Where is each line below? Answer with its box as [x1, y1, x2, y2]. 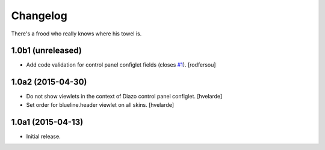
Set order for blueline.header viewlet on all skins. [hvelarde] [26, 101, 175, 108]
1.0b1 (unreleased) [11, 46, 82, 56]
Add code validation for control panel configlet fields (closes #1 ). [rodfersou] [26, 61, 216, 68]
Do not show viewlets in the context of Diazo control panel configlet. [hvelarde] [26, 93, 223, 100]
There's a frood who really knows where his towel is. [11, 30, 142, 37]
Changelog [11, 9, 67, 22]
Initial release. [26, 133, 61, 140]
